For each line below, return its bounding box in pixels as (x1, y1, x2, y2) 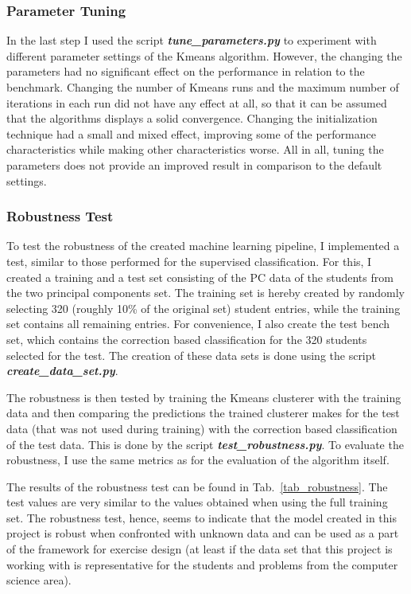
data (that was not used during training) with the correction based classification (6, 420, 397, 436)
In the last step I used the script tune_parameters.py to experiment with (6, 32, 377, 49)
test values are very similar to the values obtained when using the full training (6, 494, 388, 510)
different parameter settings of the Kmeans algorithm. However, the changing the (6, 47, 402, 64)
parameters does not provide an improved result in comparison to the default (6, 156, 382, 173)
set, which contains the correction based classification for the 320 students (6, 330, 367, 347)
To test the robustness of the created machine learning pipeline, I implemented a (6, 237, 400, 254)
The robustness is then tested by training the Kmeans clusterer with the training (6, 389, 401, 405)
